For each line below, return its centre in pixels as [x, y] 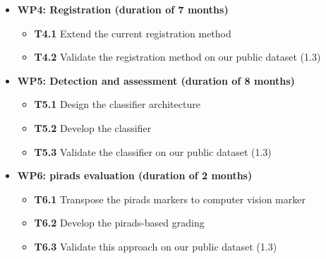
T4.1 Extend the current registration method [133, 33]
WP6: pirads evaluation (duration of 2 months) [135, 175]
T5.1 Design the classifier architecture [117, 104]
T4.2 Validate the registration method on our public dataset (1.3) [177, 57]
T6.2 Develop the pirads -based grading [119, 223]
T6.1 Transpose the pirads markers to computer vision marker [170, 199]
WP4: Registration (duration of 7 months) [123, 9]
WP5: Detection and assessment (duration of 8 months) [156, 80]
